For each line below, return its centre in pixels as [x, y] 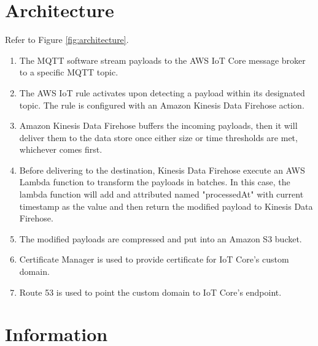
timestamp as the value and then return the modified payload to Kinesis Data [166, 206]
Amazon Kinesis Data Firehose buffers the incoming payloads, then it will [158, 125]
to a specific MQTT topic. [69, 72]
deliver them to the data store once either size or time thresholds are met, [158, 137]
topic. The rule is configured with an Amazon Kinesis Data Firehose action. [162, 105]
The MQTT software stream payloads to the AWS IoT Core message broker [162, 60]
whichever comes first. [61, 149]
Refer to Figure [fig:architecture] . [67, 40]
